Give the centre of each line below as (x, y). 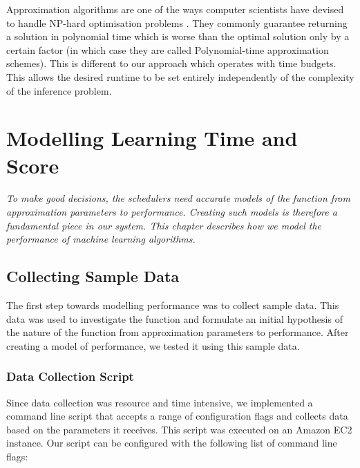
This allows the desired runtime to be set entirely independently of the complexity (180, 76)
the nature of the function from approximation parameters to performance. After (178, 332)
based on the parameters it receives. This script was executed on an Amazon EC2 (179, 429)
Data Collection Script (70, 376)
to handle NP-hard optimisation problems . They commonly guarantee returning (177, 22)
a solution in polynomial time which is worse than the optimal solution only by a (178, 36)
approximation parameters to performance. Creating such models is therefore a (172, 212)
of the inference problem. (59, 90)
